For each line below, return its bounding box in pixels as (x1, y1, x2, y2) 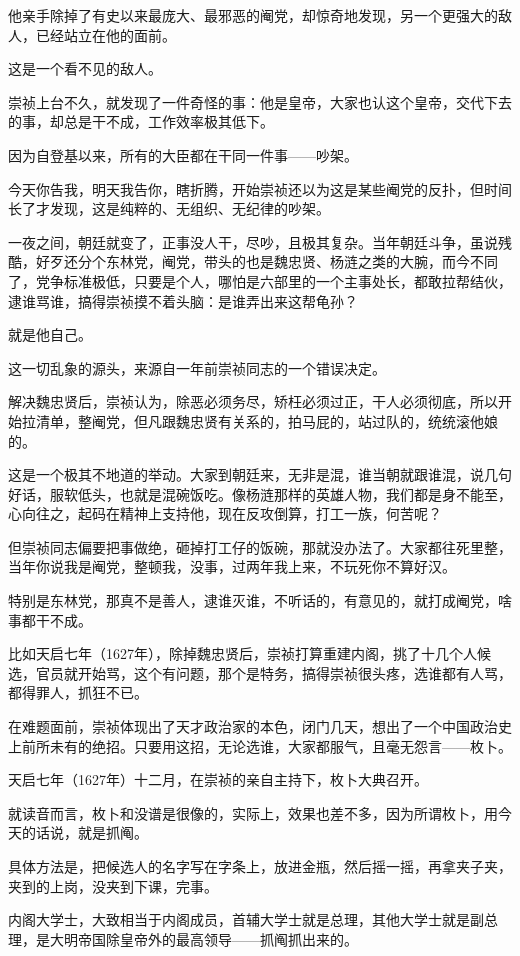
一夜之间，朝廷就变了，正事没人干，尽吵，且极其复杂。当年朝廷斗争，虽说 (8, 231, 498, 252)
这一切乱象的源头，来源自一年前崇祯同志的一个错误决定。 (8, 357, 386, 378)
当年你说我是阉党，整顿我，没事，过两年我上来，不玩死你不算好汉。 (8, 556, 456, 577)
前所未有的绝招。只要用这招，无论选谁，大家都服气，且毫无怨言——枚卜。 (21, 735, 512, 756)
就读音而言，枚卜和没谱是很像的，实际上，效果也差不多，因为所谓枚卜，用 (8, 802, 498, 823)
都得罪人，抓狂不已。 (8, 682, 148, 703)
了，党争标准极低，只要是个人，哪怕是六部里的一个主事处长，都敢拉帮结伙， (8, 270, 512, 291)
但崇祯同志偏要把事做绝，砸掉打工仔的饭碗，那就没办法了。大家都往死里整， (8, 536, 512, 557)
